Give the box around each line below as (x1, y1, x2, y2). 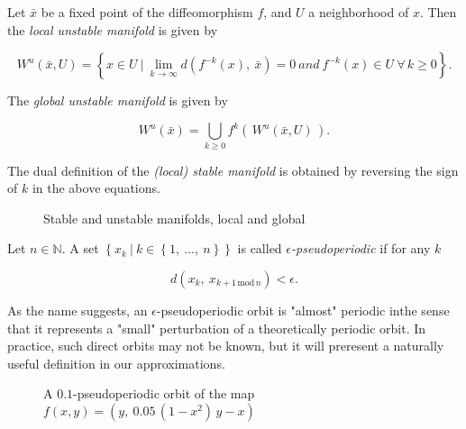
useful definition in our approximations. (7, 353, 225, 372)
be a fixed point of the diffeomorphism (41, 3, 253, 21)
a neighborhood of (308, 3, 409, 21)
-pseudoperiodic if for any (291, 239, 431, 258)
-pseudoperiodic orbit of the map (73, 384, 255, 403)
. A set (61, 239, 99, 258)
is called (237, 239, 282, 258)
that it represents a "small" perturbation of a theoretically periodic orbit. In (7, 318, 426, 337)
